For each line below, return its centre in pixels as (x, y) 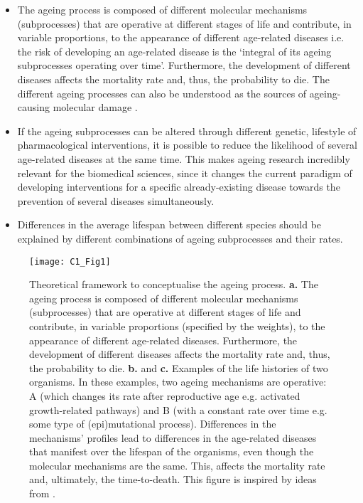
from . (43, 493)
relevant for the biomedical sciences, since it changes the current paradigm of (185, 173)
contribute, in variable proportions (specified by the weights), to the (177, 325)
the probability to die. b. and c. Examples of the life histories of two (179, 367)
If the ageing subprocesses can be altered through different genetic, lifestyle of (187, 131)
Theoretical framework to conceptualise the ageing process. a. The (174, 284)
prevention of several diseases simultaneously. (116, 200)
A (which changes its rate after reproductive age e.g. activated (165, 395)
